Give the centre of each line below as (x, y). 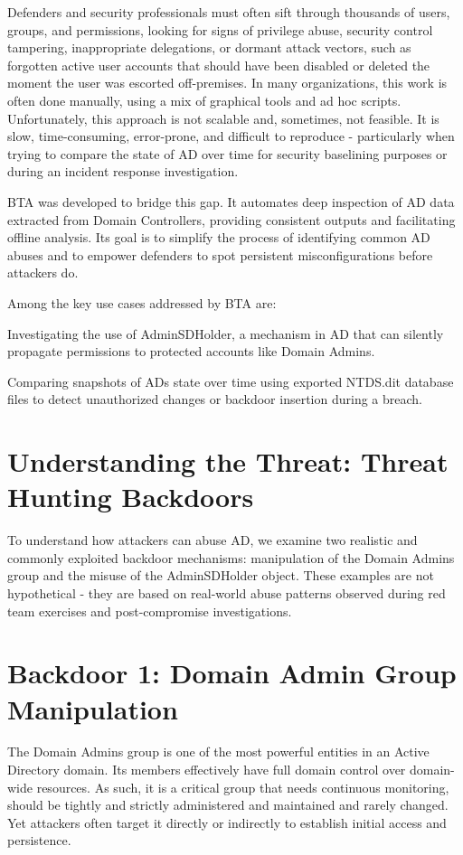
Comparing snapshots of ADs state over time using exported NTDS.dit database (231, 381)
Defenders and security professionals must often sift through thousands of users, (229, 12)
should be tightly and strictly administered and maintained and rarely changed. (228, 805)
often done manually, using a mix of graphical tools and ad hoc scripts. (204, 100)
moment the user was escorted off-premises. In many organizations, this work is (227, 83)
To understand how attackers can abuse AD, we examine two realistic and (213, 540)
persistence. (39, 840)
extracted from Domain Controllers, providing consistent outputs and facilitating (231, 219)
